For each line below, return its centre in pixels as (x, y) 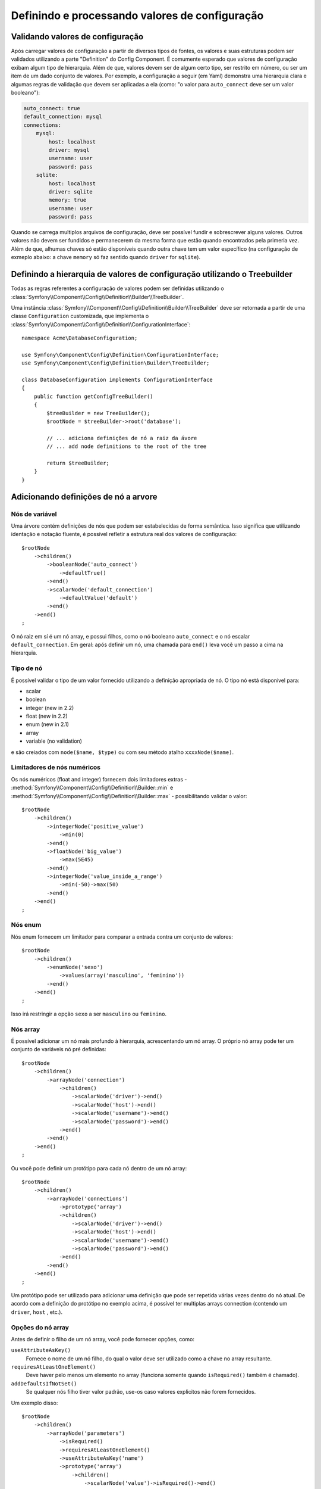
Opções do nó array (40, 1327)
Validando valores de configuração (77, 37)
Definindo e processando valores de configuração (137, 15)
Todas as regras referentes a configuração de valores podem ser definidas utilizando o (117, 288)
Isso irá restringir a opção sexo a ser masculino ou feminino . (89, 1014)
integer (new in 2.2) (50, 708)
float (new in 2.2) (47, 716)
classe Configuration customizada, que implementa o (80, 316)
